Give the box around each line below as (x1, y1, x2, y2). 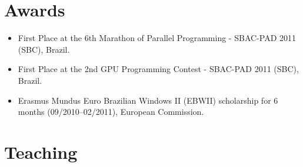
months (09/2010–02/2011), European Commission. (18, 105, 204, 118)
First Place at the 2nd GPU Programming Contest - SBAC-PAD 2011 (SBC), (18, 63, 299, 75)
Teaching (4, 139, 78, 163)
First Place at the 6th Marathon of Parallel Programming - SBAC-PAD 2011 (18, 32, 297, 44)
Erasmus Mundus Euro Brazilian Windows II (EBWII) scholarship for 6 (18, 94, 278, 106)
